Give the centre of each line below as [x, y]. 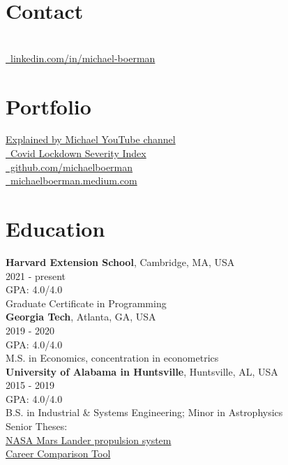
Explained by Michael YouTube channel [91, 139]
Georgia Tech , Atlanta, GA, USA [81, 317]
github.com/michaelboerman [71, 167]
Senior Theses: [37, 426]
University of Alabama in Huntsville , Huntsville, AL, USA [142, 371]
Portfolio [48, 106]
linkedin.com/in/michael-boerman [83, 58]
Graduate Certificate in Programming [86, 303]
